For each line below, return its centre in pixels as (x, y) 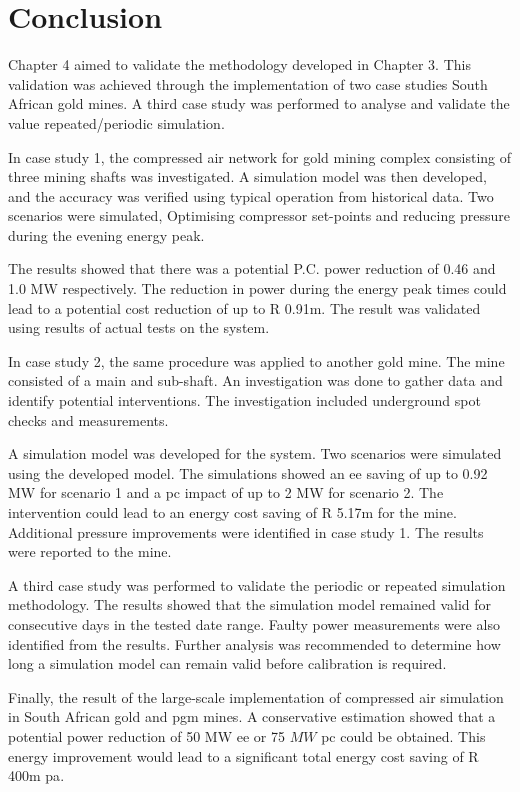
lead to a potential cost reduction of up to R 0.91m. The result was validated (244, 307)
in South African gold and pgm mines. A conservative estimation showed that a (252, 716)
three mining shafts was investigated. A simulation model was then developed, (247, 176)
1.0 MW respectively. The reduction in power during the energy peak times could (257, 288)
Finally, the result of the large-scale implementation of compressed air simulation (256, 696)
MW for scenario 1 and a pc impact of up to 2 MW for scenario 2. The (226, 492)
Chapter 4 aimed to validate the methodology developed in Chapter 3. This (239, 64)
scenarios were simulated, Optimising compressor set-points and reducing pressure (259, 215)
